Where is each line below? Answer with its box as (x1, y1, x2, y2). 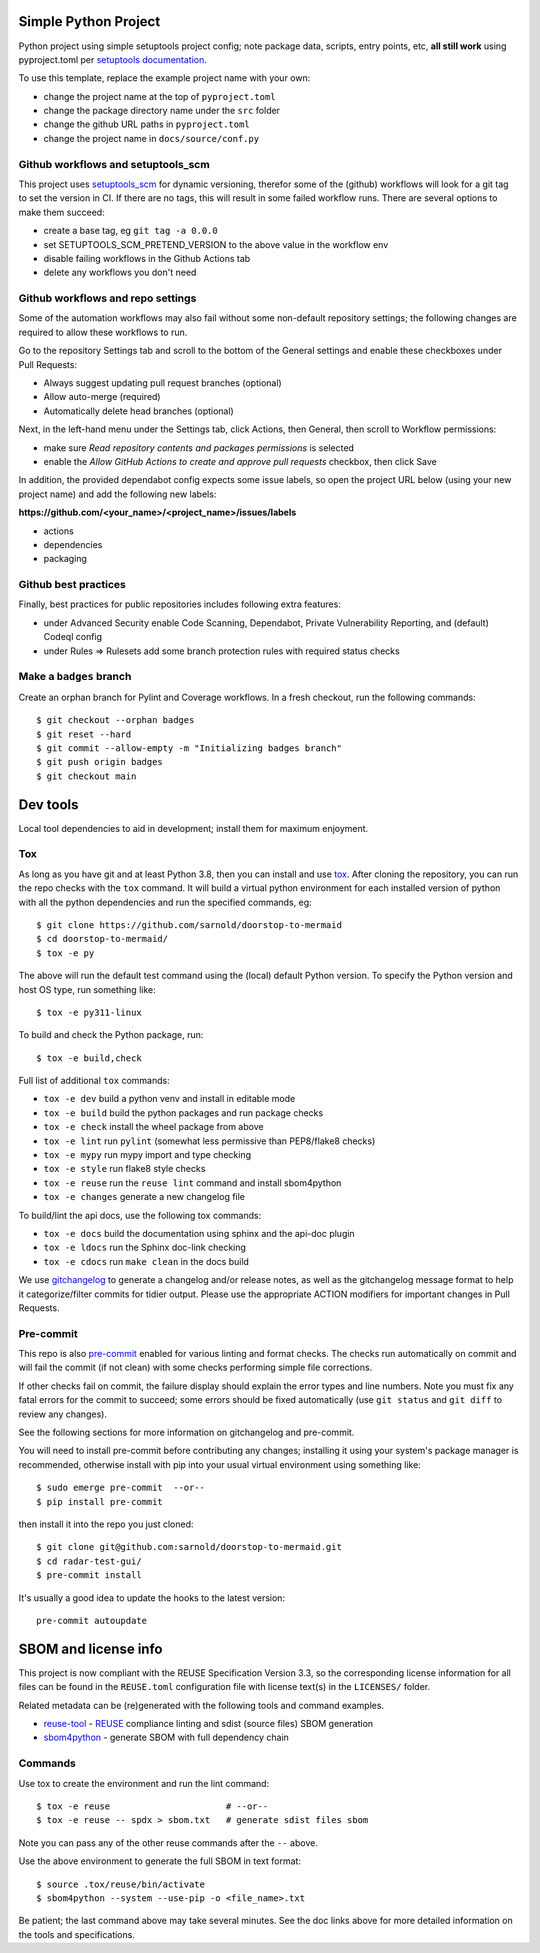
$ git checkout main (36, 770, 137, 782)
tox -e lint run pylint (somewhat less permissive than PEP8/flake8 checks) (43, 1135, 376, 1147)
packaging (43, 553, 87, 565)
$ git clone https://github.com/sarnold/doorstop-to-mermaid (36, 919, 342, 930)
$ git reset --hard (36, 728, 132, 740)
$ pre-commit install (36, 1570, 142, 1581)
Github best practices (18, 578, 127, 592)
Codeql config (43, 631, 103, 643)
